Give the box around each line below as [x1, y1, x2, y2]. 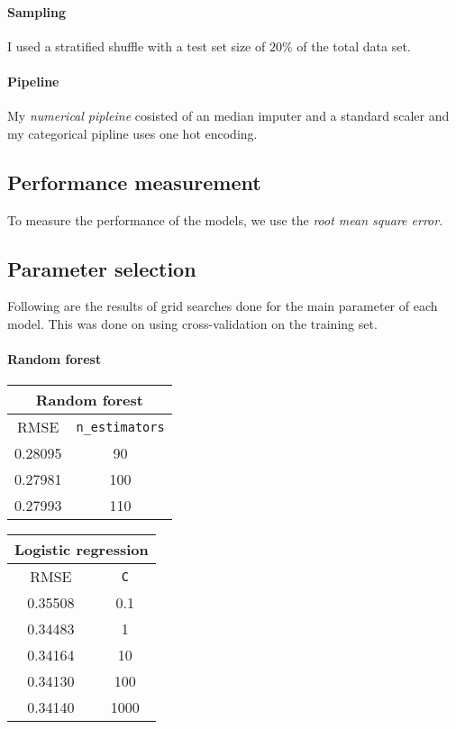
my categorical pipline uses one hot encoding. [7, 123, 258, 142]
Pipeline [7, 71, 59, 90]
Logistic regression [14, 539, 149, 560]
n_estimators [76, 419, 165, 434]
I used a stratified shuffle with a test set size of [7, 36, 266, 55]
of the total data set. [296, 36, 411, 55]
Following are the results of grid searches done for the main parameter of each [7, 296, 438, 315]
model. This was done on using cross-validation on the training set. [7, 314, 378, 333]
